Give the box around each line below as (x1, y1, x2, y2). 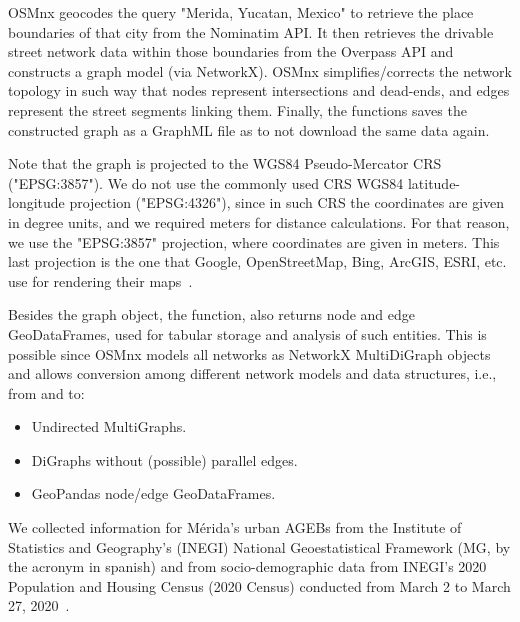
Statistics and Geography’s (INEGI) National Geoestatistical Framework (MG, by (8, 536, 511, 557)
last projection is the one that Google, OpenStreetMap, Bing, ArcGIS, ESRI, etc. (8, 251, 507, 272)
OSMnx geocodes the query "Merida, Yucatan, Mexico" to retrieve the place (8, 2, 474, 22)
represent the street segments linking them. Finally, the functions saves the (8, 99, 467, 120)
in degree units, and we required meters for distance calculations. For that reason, (8, 211, 510, 232)
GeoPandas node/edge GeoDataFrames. (31, 483, 276, 504)
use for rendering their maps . (8, 270, 193, 291)
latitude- (407, 172, 461, 193)
